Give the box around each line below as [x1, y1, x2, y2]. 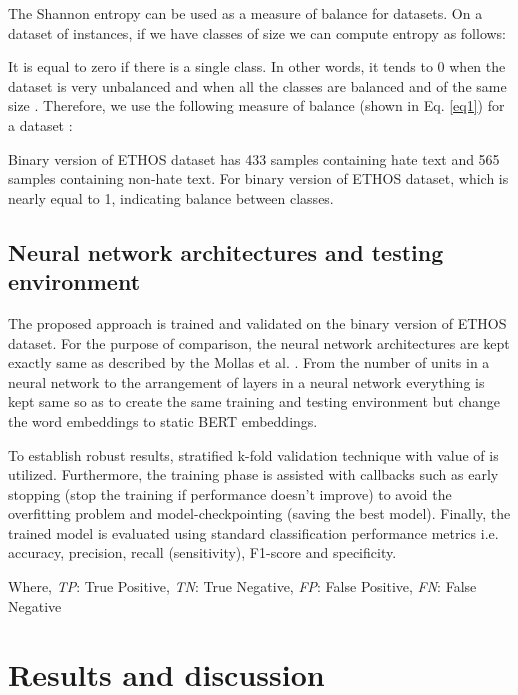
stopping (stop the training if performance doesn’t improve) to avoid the [8, 483, 452, 504]
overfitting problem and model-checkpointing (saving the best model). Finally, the [8, 503, 511, 524]
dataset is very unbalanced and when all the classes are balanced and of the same [8, 75, 507, 96]
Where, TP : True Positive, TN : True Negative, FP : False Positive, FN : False [8, 576, 477, 597]
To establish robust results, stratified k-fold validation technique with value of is [8, 444, 499, 465]
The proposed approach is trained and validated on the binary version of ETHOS [8, 312, 507, 333]
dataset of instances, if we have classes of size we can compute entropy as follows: [8, 22, 507, 43]
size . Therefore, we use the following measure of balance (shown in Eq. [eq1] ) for [8, 95, 505, 116]
